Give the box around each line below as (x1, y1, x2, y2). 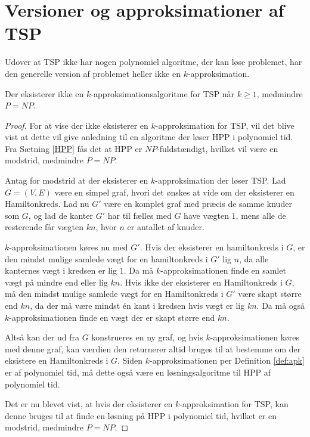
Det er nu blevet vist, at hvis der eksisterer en (5, 398, 173, 410)
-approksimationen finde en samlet (160, 264, 286, 277)
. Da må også (256, 299, 305, 311)
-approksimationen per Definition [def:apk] (150, 354, 305, 367)
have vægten (184, 209, 229, 221)
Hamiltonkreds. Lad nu (5, 197, 89, 210)
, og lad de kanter (28, 209, 94, 221)
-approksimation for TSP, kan (179, 398, 289, 410)
